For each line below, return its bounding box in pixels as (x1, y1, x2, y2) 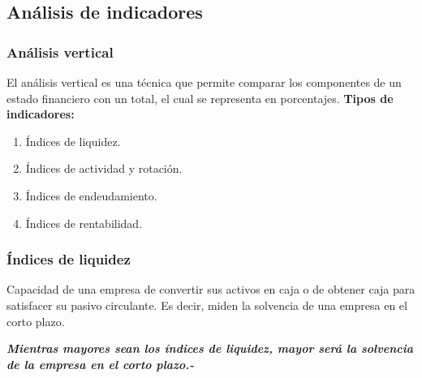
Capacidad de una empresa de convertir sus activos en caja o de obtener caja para (6, 281, 416, 298)
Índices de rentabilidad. (25, 214, 143, 231)
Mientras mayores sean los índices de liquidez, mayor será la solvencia (6, 340, 413, 357)
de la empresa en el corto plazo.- (6, 355, 194, 372)
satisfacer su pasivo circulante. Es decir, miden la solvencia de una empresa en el (6, 296, 407, 313)
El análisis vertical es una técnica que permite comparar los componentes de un (6, 74, 402, 90)
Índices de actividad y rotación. (25, 160, 183, 177)
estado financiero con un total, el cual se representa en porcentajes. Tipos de (6, 89, 394, 106)
